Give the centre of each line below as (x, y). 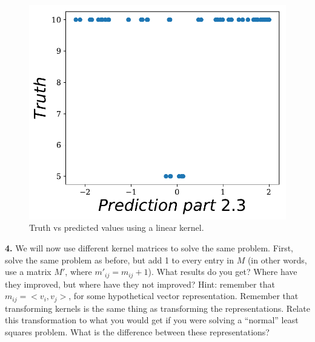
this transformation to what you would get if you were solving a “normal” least (152, 320)
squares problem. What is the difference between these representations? (137, 331)
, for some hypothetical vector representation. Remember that (184, 296)
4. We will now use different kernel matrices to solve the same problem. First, (149, 248)
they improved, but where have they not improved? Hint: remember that (140, 284)
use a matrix (28, 272)
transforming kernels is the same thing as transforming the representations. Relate (157, 308)
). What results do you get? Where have (223, 272)
